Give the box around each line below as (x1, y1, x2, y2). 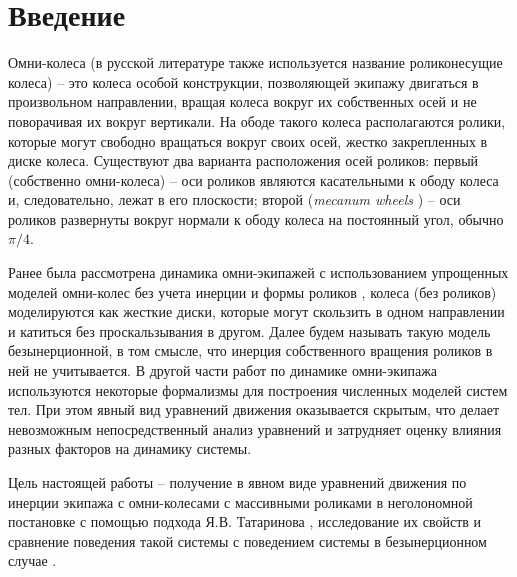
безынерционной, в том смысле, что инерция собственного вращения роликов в (8, 340, 493, 361)
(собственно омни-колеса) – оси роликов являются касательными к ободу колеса (8, 169, 499, 190)
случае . (8, 550, 57, 571)
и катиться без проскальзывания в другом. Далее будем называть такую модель (8, 320, 491, 341)
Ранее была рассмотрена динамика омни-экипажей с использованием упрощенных (8, 262, 509, 283)
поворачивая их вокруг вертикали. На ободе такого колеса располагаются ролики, (8, 110, 506, 131)
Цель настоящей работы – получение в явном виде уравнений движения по (8, 472, 467, 492)
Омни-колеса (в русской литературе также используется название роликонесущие (8, 52, 503, 73)
